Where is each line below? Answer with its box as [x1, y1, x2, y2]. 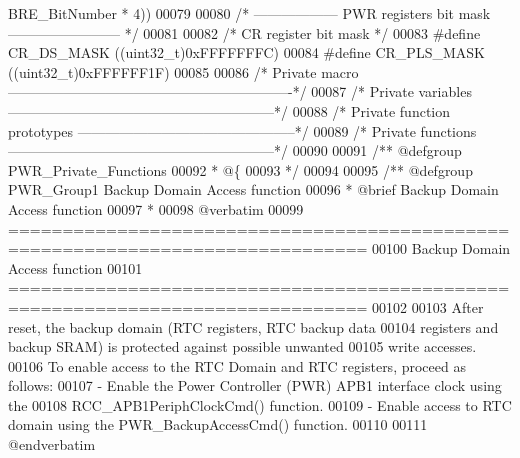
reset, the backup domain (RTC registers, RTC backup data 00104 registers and [8, 316, 499, 337]
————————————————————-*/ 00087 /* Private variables [8, 81, 472, 102]
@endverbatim [8, 434, 96, 455]
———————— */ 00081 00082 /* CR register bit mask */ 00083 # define [8, 22, 481, 43]
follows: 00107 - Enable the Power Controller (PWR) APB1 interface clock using [8, 375, 502, 396]
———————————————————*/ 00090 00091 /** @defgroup [8, 140, 462, 161]
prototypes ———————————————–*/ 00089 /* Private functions [8, 120, 477, 141]
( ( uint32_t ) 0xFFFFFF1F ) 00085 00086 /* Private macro [8, 61, 359, 82]
